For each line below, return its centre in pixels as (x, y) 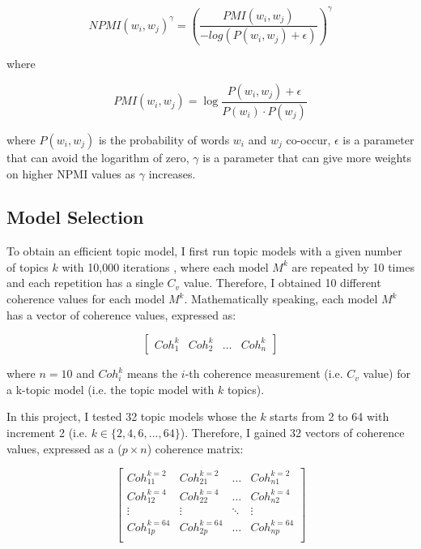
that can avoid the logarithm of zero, (98, 157)
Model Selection (75, 217)
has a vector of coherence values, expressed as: (121, 314)
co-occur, (308, 139)
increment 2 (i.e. (47, 433)
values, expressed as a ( (64, 448)
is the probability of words (164, 139)
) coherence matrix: (195, 448)
